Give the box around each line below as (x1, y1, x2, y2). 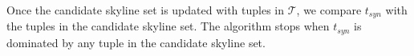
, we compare (296, 2, 362, 18)
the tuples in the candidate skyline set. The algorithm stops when (6, 18, 330, 34)
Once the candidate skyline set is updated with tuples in (6, 2, 285, 18)
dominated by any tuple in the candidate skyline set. (6, 34, 266, 50)
